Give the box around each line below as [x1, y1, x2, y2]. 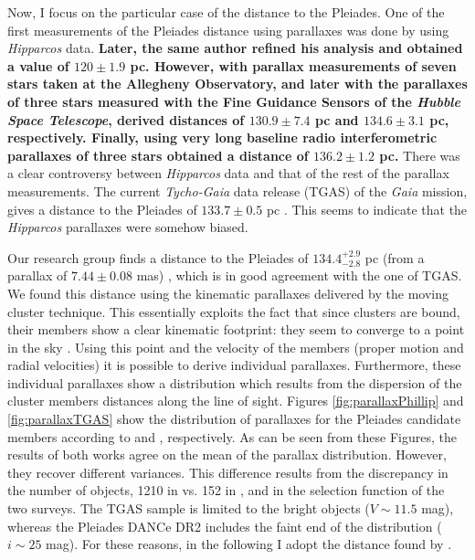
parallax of [7, 266, 68, 285]
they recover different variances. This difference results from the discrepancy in [7, 462, 449, 481]
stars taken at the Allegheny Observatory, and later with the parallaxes [7, 74, 468, 93]
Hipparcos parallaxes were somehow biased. [7, 217, 248, 237]
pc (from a [364, 248, 425, 267]
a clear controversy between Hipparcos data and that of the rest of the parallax [7, 164, 449, 183]
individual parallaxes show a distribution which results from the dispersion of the [7, 373, 462, 392]
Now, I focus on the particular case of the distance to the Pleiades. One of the [7, 3, 445, 21]
